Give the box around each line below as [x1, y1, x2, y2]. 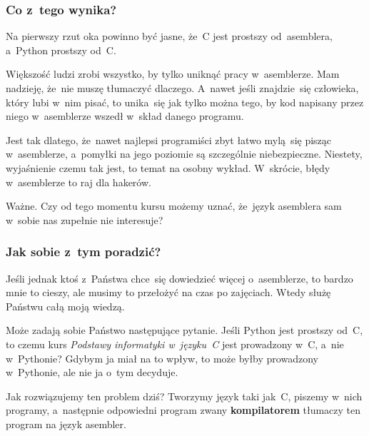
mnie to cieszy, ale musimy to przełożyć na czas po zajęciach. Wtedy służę [6, 285, 331, 300]
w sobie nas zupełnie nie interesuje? [6, 212, 163, 227]
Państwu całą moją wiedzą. [6, 298, 125, 313]
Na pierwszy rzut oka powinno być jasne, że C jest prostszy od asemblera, [6, 29, 333, 44]
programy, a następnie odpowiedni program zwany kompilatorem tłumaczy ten [6, 402, 361, 417]
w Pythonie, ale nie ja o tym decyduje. [6, 365, 178, 380]
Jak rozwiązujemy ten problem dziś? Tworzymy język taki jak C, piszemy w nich [6, 388, 363, 403]
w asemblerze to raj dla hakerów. [6, 174, 151, 189]
